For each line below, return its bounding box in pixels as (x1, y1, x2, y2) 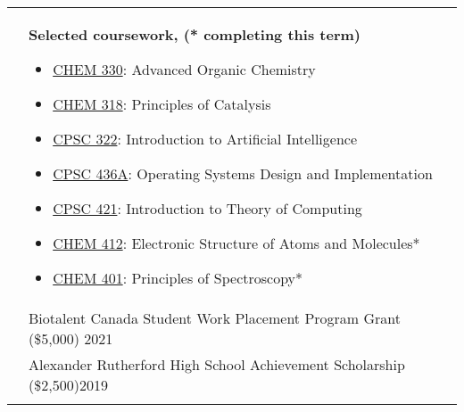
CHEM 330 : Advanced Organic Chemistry (53, 59, 316, 79)
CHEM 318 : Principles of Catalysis (53, 94, 271, 114)
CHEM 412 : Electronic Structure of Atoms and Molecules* (53, 233, 420, 253)
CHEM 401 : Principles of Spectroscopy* (53, 268, 303, 288)
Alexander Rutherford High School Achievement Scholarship (29, 354, 405, 375)
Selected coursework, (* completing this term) (29, 24, 360, 45)
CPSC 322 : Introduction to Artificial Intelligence (53, 128, 357, 149)
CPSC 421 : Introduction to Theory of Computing (53, 198, 362, 218)
